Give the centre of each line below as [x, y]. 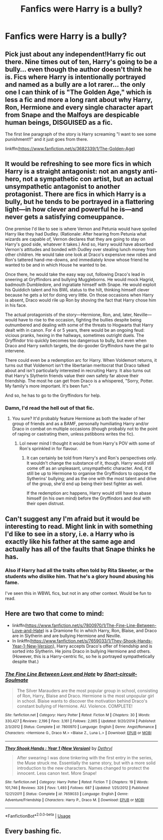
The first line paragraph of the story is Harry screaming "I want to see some [81, 134]
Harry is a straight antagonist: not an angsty [73, 172]
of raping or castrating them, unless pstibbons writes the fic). [73, 434]
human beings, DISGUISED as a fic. [59, 122]
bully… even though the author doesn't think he [78, 69]
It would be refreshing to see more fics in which [78, 164]
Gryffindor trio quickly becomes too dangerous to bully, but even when [76, 340]
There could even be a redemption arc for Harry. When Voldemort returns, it [81, 360]
